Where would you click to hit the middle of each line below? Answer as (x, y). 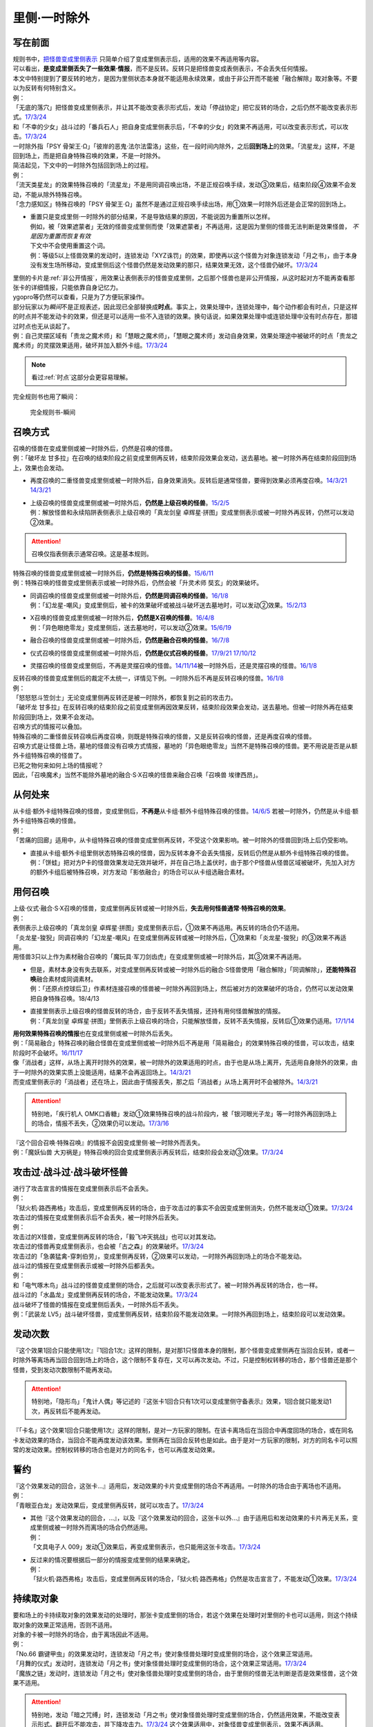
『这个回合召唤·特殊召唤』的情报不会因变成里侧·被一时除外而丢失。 (108, 1143)
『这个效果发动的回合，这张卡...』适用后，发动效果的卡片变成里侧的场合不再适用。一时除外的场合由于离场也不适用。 (179, 1486)
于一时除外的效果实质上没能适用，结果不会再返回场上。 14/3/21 (102, 1072)
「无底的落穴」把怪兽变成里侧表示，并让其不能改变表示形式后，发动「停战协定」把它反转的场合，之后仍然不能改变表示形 (185, 108)
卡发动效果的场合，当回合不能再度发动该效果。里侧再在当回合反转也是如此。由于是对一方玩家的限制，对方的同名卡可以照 (185, 1440)
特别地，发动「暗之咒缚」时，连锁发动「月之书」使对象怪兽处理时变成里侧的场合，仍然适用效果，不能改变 (183, 1715)
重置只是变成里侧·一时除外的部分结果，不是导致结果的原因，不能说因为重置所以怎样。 (152, 217)
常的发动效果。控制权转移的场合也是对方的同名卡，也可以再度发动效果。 (116, 1449)
